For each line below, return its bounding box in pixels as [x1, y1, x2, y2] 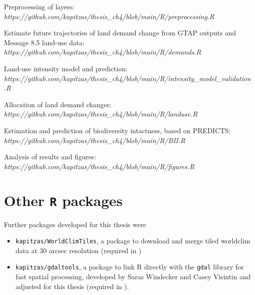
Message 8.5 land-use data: [4, 37, 85, 47]
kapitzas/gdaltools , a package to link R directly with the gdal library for [15, 262, 244, 272]
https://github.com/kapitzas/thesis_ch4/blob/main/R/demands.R [4, 47, 201, 57]
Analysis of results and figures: [4, 151, 96, 162]
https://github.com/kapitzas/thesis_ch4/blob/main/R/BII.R [4, 135, 186, 145]
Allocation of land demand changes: [4, 99, 112, 109]
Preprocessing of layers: [4, 1, 75, 11]
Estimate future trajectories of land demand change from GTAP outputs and [4, 28, 236, 38]
